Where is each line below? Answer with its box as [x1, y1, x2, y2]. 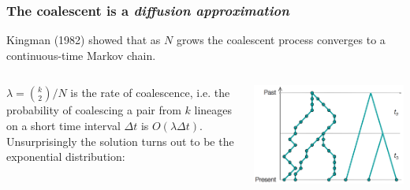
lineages [194, 102, 233, 118]
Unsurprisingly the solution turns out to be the [6, 132, 234, 149]
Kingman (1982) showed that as [6, 32, 161, 48]
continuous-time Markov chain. [6, 47, 156, 63]
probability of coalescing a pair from [6, 102, 181, 118]
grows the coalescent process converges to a [176, 32, 386, 48]
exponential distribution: [6, 148, 125, 165]
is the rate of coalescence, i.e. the [70, 84, 230, 101]
